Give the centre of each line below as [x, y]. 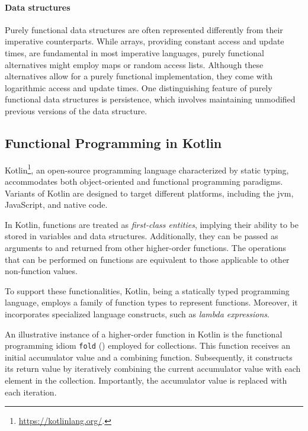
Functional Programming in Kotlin [113, 142]
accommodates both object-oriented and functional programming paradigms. [144, 181]
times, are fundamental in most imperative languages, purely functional [134, 52]
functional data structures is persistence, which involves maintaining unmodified [150, 99]
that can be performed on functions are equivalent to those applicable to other [147, 259]
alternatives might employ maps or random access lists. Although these [134, 64]
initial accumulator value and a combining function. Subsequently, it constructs [149, 357]
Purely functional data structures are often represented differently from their [144, 29]
